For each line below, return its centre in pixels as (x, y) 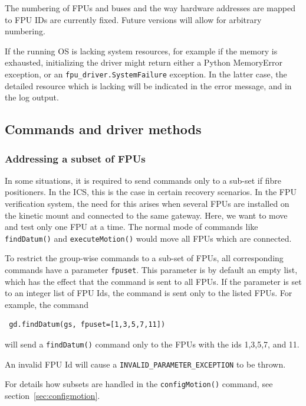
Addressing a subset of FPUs (75, 158)
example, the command (47, 304)
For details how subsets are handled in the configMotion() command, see (139, 384)
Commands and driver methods (103, 129)
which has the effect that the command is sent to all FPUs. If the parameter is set (153, 281)
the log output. (32, 97)
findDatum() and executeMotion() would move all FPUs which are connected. (148, 238)
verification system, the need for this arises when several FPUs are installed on (147, 203)
